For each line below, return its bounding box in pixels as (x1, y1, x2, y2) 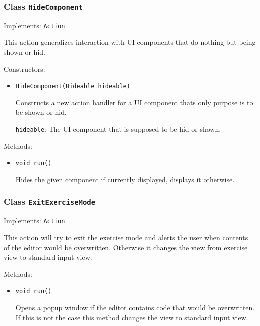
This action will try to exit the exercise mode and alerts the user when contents (4, 232, 248, 242)
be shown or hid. (15, 107, 67, 117)
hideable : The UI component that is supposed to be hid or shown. (15, 124, 221, 134)
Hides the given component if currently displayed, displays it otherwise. (15, 174, 235, 184)
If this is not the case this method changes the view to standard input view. (15, 312, 248, 322)
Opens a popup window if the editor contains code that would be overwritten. (15, 302, 255, 313)
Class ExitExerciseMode (4, 195, 96, 208)
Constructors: (4, 63, 45, 74)
